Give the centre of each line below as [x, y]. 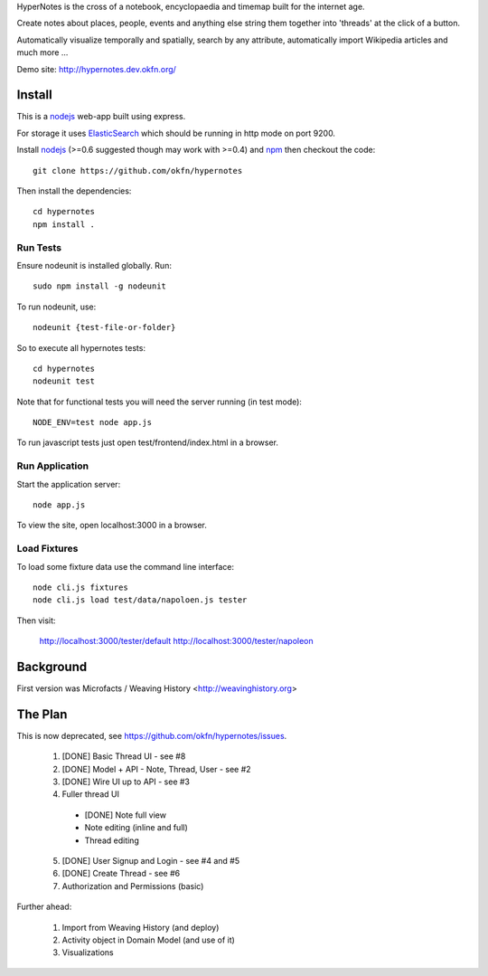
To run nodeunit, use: [56, 307]
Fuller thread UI [90, 794]
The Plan [42, 714]
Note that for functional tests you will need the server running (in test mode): [160, 402]
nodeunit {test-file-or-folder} [104, 327]
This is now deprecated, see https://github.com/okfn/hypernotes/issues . [152, 735]
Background [52, 666]
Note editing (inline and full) [136, 828]
